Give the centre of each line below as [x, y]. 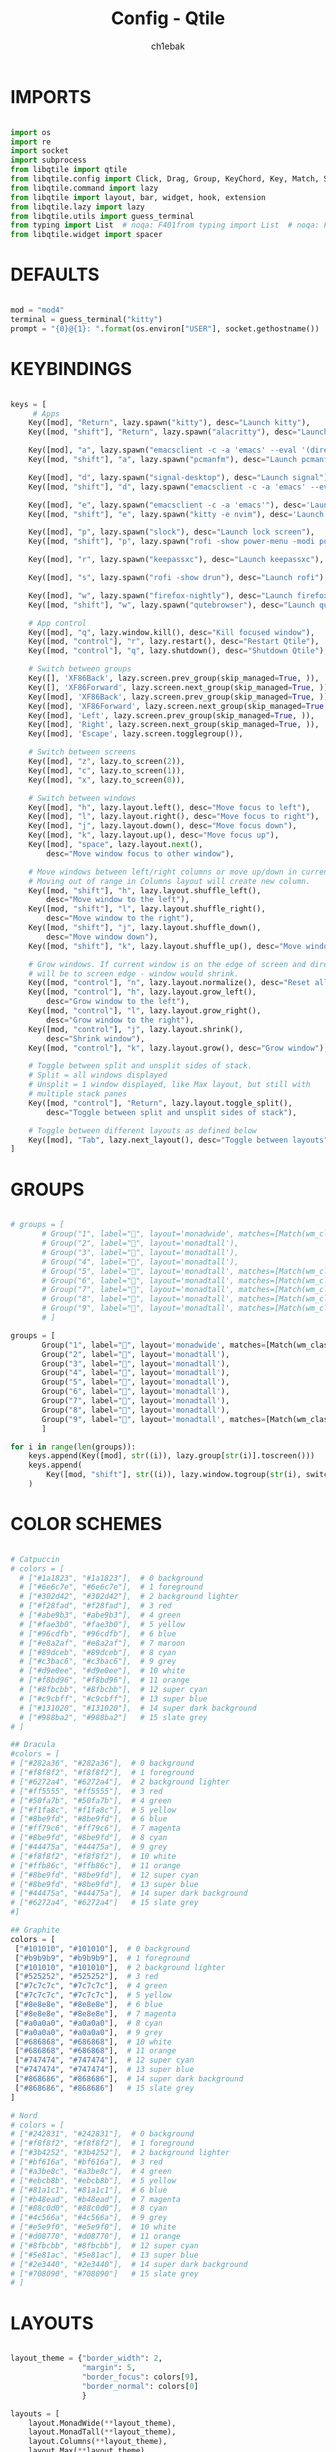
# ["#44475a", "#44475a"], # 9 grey [89, 1847]
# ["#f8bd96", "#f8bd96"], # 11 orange [104, 1680]
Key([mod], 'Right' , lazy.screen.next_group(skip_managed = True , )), [174, 725]
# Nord [24, 2115]
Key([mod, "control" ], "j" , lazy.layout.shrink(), [136, 1029]
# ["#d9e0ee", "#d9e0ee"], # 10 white [102, 1671]
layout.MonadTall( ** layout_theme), [102, 2432]
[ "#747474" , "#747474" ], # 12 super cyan [104, 2060]
